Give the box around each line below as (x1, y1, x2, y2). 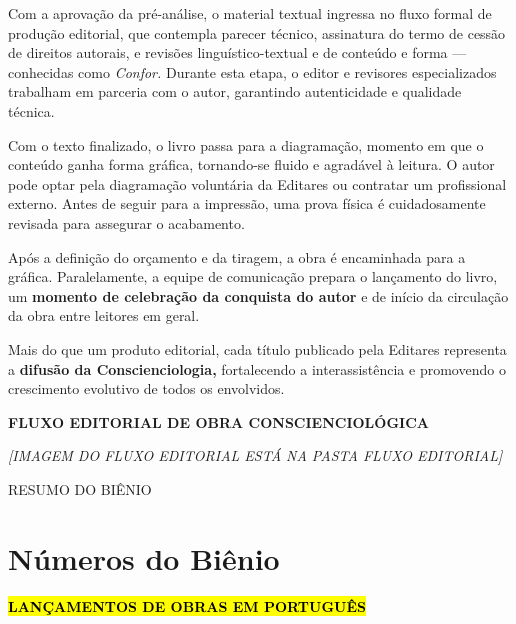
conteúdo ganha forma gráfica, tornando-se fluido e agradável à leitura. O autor (8, 154, 495, 175)
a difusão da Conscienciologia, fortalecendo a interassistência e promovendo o (8, 358, 506, 379)
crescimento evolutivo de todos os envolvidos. (8, 378, 285, 399)
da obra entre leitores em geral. (8, 305, 200, 326)
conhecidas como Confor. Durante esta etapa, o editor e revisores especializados (8, 61, 497, 82)
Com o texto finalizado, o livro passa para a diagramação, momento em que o (8, 134, 484, 155)
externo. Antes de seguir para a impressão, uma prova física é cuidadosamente (8, 193, 486, 214)
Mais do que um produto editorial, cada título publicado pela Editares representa (8, 338, 507, 359)
